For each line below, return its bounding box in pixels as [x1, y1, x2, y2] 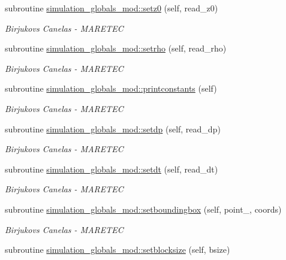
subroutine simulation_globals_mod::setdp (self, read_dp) [5, 122, 221, 135]
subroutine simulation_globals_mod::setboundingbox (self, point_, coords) [5, 202, 282, 215]
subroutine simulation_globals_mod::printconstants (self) [5, 82, 217, 95]
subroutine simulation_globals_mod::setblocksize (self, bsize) [5, 243, 230, 256]
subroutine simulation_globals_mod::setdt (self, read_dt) [5, 162, 218, 175]
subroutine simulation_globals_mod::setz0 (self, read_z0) [5, 2, 218, 14]
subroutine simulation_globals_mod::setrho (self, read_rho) [5, 42, 227, 55]
